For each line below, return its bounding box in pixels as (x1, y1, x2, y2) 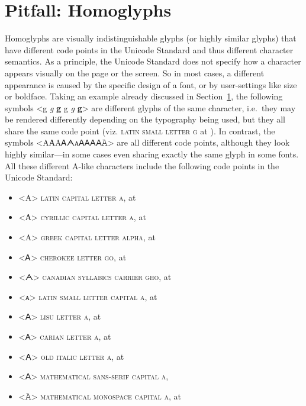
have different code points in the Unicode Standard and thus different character (5, 43, 294, 56)
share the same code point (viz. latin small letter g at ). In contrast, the (5, 124, 275, 137)
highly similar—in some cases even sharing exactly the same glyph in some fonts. (5, 148, 299, 160)
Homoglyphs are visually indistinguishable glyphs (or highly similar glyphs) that (5, 32, 297, 44)
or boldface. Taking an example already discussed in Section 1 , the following (5, 90, 283, 102)
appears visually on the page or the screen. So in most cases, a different (5, 66, 265, 79)
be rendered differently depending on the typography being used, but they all (5, 113, 285, 125)
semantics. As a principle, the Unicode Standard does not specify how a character (5, 55, 301, 67)
